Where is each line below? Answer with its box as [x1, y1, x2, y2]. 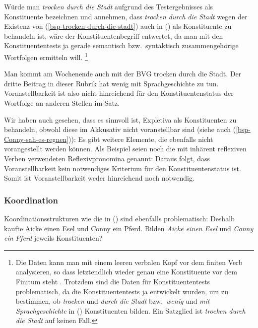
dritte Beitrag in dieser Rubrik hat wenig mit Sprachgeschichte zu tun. [4, 78, 219, 88]
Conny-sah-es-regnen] [4, 133, 69, 144]
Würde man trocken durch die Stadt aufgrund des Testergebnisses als [4, 1, 213, 11]
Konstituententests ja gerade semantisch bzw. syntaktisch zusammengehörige [4, 40, 239, 51]
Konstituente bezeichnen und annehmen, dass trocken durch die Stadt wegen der [4, 11, 248, 21]
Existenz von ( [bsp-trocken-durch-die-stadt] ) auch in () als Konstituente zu [4, 21, 232, 31]
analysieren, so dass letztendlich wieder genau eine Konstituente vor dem [15, 266, 237, 277]
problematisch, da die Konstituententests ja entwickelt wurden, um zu [15, 286, 228, 296]
